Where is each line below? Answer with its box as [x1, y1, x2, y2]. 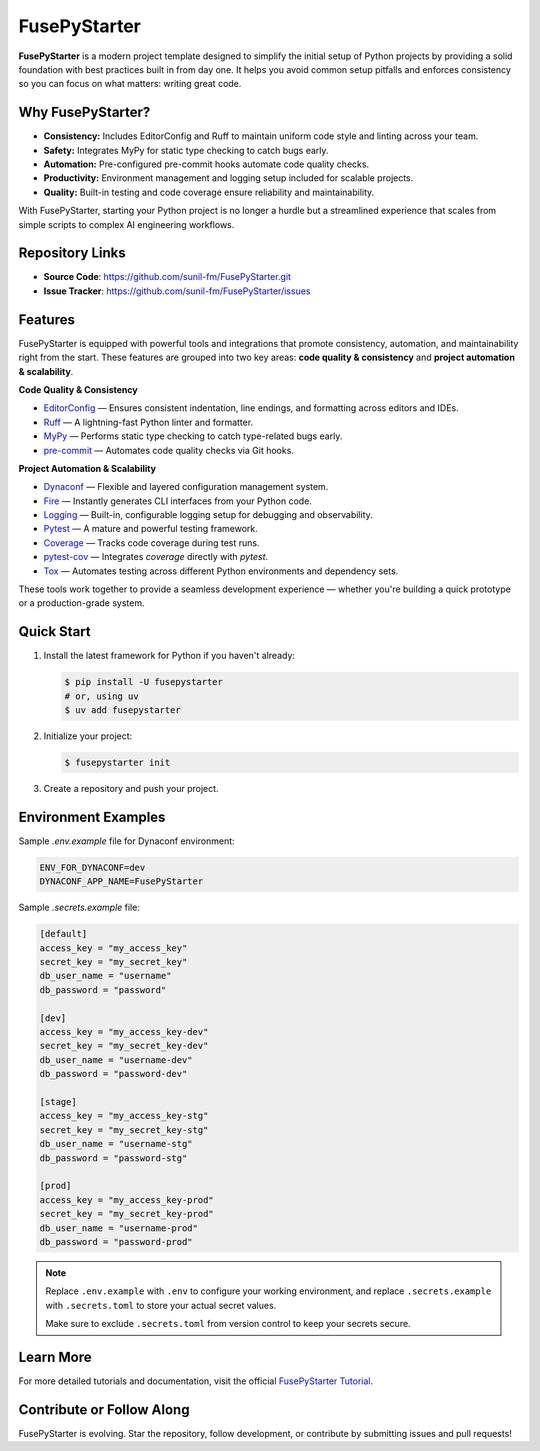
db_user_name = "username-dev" [39, 1054, 194, 1065]
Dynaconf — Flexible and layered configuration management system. [43, 481, 329, 493]
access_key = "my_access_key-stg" [39, 1110, 209, 1122]
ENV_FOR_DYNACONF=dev [39, 861, 146, 873]
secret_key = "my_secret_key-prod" [39, 1208, 214, 1220]
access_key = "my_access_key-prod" [39, 1194, 214, 1205]
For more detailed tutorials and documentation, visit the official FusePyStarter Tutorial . [18, 1375, 374, 1387]
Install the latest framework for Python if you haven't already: [43, 650, 295, 662]
